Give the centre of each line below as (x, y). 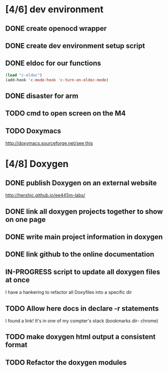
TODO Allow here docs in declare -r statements (82, 309)
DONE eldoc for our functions (53, 63)
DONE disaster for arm (42, 96)
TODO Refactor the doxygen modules (66, 362)
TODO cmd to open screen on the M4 (66, 113)
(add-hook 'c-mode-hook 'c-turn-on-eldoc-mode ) (57, 80)
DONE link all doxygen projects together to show (84, 211)
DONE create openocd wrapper (56, 29)
